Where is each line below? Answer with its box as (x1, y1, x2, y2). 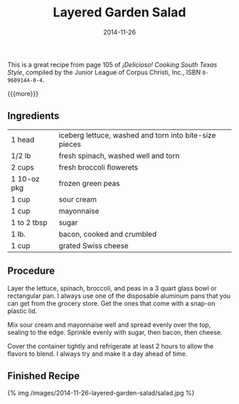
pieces (58, 139, 82, 149)
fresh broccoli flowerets (58, 162, 139, 172)
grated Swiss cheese (58, 240, 129, 250)
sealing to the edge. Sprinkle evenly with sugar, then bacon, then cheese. (7, 328, 223, 336)
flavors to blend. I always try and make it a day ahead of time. (7, 349, 188, 358)
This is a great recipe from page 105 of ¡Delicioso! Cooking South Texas (7, 60, 218, 68)
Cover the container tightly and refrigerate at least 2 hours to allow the (7, 341, 214, 350)
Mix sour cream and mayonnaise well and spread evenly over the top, (7, 320, 211, 328)
